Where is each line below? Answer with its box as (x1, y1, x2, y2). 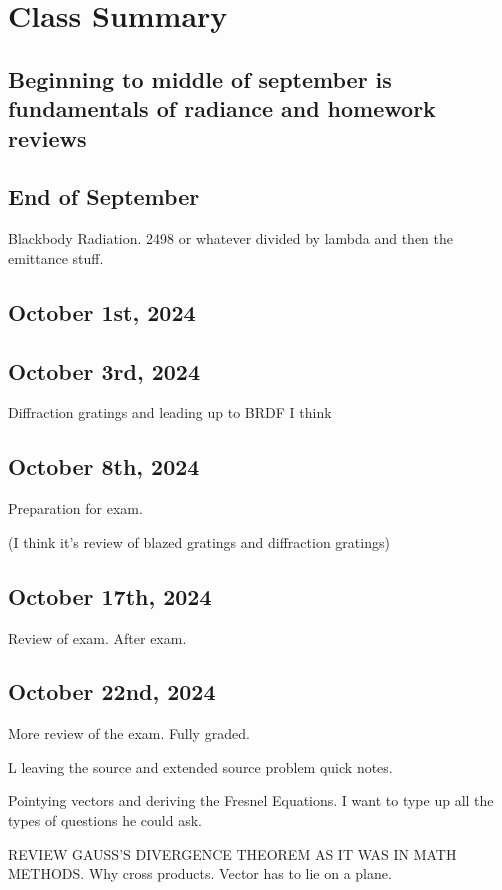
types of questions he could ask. (8, 810, 202, 831)
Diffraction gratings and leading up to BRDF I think (8, 402, 332, 423)
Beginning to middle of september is (8, 63, 392, 94)
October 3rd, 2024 (8, 355, 200, 386)
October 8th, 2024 (8, 451, 200, 482)
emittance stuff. (8, 247, 104, 268)
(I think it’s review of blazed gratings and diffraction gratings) (8, 531, 390, 552)
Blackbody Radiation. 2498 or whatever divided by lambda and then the (8, 228, 454, 249)
